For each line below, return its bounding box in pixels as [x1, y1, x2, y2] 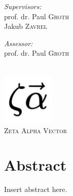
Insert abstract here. [4, 184, 67, 194]
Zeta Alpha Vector [4, 125, 67, 135]
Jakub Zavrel [4, 21, 47, 31]
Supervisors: [4, 1, 42, 11]
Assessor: [4, 37, 33, 48]
